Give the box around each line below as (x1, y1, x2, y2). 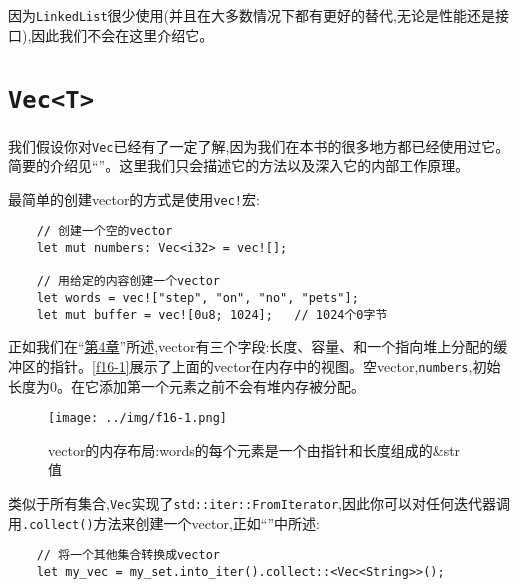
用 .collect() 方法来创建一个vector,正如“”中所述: (8, 512, 320, 533)
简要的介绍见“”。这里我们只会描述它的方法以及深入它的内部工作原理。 (8, 155, 470, 176)
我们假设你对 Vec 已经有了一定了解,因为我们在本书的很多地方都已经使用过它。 (8, 135, 510, 156)
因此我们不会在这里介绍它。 (31, 24, 214, 45)
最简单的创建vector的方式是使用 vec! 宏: (8, 188, 260, 209)
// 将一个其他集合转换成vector (36, 548, 220, 563)
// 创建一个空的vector (36, 224, 173, 239)
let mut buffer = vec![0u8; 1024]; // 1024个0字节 (36, 307, 388, 322)
